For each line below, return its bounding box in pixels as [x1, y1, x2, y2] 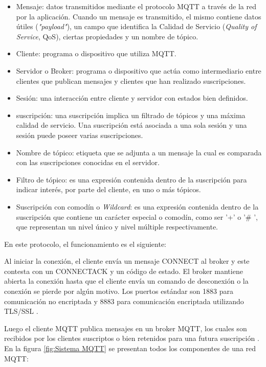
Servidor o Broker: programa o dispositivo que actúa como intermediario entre [16, 65, 261, 76]
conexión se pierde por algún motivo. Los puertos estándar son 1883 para [4, 286, 233, 296]
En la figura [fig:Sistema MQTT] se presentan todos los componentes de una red [4, 343, 256, 354]
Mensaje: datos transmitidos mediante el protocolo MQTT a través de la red [16, 1, 256, 11]
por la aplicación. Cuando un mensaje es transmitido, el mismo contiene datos [16, 11, 261, 21]
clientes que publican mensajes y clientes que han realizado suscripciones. [16, 75, 246, 86]
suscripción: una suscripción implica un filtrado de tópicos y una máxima [16, 109, 246, 120]
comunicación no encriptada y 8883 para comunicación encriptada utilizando [4, 295, 244, 306]
